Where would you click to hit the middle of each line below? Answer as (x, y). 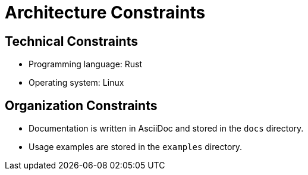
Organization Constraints (81, 105)
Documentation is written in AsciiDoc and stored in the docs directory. (166, 129)
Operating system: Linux (76, 83)
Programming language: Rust (86, 64)
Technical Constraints (71, 41)
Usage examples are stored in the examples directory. (136, 147)
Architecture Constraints (105, 12)
